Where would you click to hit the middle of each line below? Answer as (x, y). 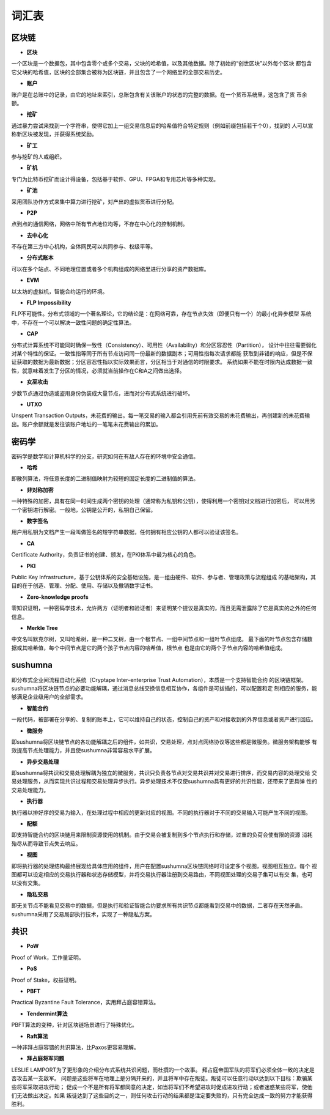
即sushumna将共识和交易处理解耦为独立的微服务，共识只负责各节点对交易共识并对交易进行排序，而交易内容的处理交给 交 (164, 773)
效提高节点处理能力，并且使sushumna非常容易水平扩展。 (83, 750)
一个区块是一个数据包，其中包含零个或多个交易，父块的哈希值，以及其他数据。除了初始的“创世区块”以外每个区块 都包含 (162, 64)
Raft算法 (37, 1036)
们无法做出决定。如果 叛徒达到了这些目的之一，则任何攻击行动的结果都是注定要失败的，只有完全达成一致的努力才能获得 (162, 1095)
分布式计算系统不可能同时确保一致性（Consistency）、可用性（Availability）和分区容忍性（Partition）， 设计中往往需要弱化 (164, 345)
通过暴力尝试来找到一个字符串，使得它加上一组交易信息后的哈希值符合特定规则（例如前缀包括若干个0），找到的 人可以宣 (162, 125)
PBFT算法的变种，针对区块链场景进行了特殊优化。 (74, 1025)
